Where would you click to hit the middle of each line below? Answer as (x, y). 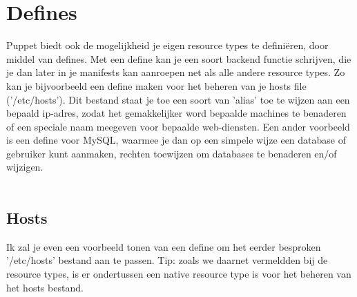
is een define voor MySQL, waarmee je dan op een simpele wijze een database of (176, 140)
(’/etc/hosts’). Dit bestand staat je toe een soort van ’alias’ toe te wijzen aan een (178, 99)
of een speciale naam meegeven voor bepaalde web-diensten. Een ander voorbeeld (178, 126)
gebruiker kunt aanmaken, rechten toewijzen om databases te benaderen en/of (172, 153)
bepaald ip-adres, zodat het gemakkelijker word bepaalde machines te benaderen (176, 113)
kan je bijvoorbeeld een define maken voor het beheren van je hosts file (156, 85)
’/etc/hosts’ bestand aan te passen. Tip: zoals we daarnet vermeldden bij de (167, 260)
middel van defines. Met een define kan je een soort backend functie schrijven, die (179, 58)
